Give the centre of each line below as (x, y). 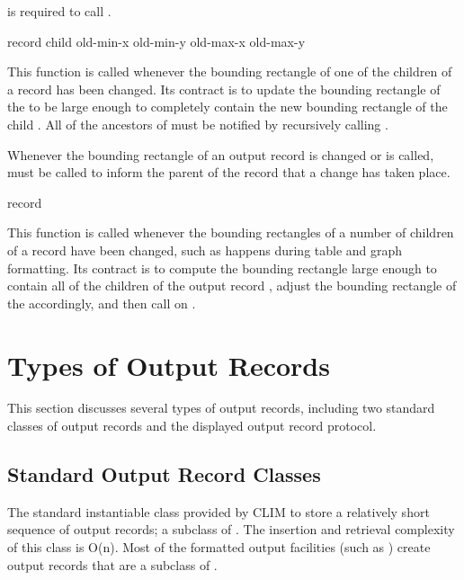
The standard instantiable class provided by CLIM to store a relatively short (219, 511)
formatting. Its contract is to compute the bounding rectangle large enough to (222, 268)
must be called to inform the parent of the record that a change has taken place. (229, 172)
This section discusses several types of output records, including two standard (221, 408)
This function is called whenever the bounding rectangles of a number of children (231, 232)
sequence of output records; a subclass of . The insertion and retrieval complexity (231, 529)
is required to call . (59, 11)
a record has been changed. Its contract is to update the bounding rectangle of (224, 89)
